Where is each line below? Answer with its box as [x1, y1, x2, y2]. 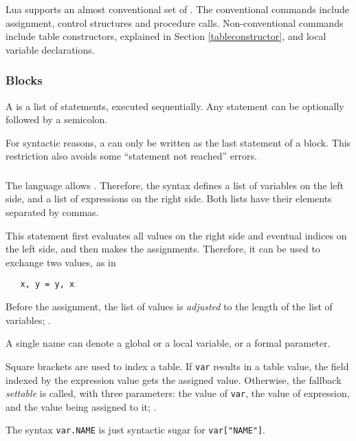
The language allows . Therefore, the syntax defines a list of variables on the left [5, 178, 344, 192]
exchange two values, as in [5, 255, 116, 269]
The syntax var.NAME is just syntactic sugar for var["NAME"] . [5, 422, 266, 437]
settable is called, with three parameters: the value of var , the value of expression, [5, 386, 350, 400]
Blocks [5, 72, 43, 89]
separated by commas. [5, 205, 99, 219]
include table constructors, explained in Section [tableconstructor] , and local [5, 29, 326, 43]
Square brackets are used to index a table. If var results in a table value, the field [5, 358, 349, 373]
